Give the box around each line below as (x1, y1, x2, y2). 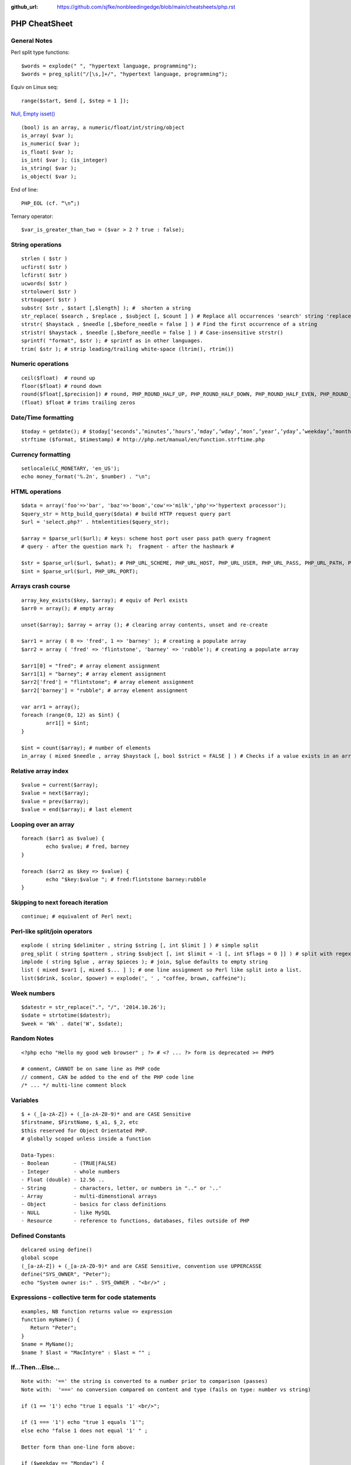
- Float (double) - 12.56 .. (21, 1177, 105, 1183)
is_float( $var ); (21, 148, 74, 155)
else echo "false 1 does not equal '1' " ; (21, 1427, 148, 1434)
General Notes (11, 36, 53, 45)
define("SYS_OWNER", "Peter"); (21, 1271, 111, 1277)
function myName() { (21, 1316, 80, 1323)
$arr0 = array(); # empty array (21, 605, 114, 612)
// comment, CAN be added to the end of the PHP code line (21, 1074, 194, 1081)
